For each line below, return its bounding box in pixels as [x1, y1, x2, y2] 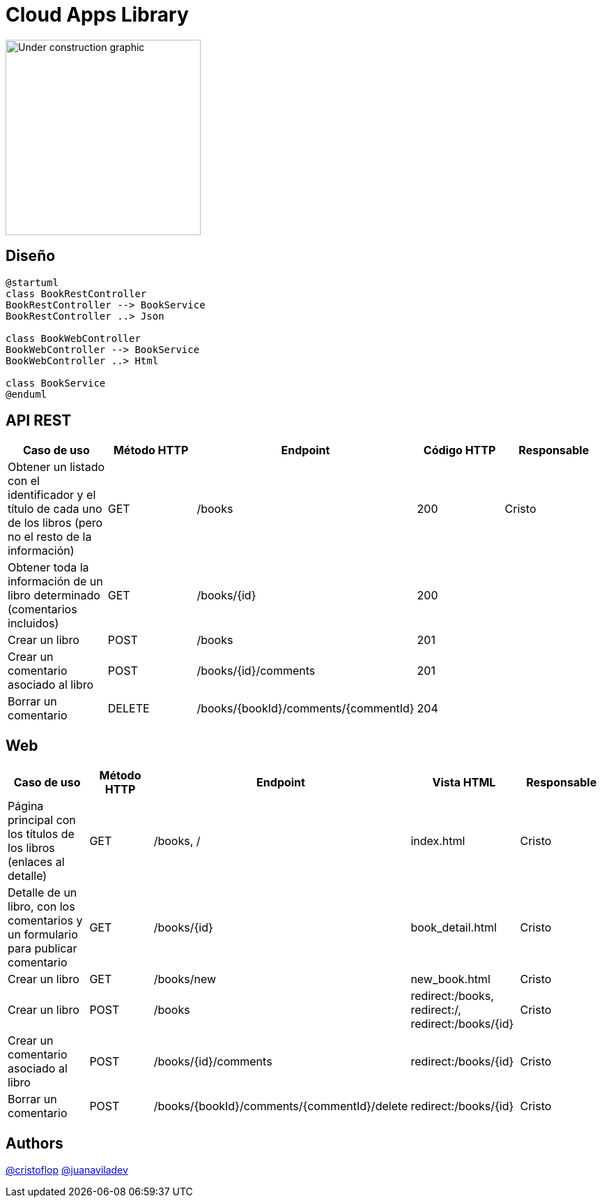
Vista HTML [432, 775, 496, 790]
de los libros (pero [8, 516, 103, 530]
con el [8, 474, 40, 488]
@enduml [6, 388, 47, 400]
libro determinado [8, 588, 100, 603]
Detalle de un [8, 886, 77, 900]
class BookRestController [6, 287, 147, 299]
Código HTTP [423, 443, 496, 458]
